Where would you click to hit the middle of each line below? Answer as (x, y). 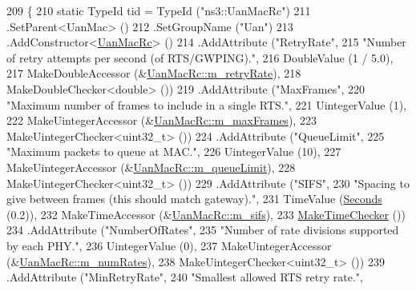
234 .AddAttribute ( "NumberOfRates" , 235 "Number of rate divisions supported (203, 230)
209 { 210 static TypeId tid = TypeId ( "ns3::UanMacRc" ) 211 (159, 10)
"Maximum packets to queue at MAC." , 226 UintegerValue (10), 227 (174, 151)
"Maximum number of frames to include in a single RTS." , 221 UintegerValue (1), (207, 104)
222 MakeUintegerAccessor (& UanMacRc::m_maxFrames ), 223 (162, 120)
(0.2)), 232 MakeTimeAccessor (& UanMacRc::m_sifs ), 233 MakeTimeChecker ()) (206, 214)
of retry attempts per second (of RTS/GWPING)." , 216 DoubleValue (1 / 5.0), (200, 57)
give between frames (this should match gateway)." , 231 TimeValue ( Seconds (194, 199)
